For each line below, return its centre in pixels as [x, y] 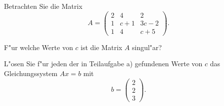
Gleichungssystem [31, 73]
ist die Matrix [102, 47]
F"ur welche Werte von [39, 47]
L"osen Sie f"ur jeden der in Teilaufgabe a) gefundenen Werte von [103, 64]
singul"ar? [147, 47]
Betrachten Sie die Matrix [43, 6]
